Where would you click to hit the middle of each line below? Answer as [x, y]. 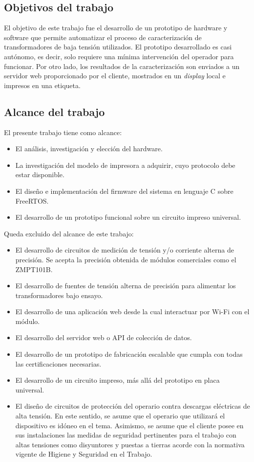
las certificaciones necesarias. [58, 363]
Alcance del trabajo [54, 111]
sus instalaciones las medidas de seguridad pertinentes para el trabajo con [126, 435]
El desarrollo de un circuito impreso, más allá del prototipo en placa [117, 380]
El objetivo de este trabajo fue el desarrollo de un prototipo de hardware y [116, 28]
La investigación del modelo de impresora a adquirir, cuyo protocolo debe [125, 165]
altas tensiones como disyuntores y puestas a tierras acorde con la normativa [130, 444]
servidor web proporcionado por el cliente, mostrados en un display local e [115, 76]
